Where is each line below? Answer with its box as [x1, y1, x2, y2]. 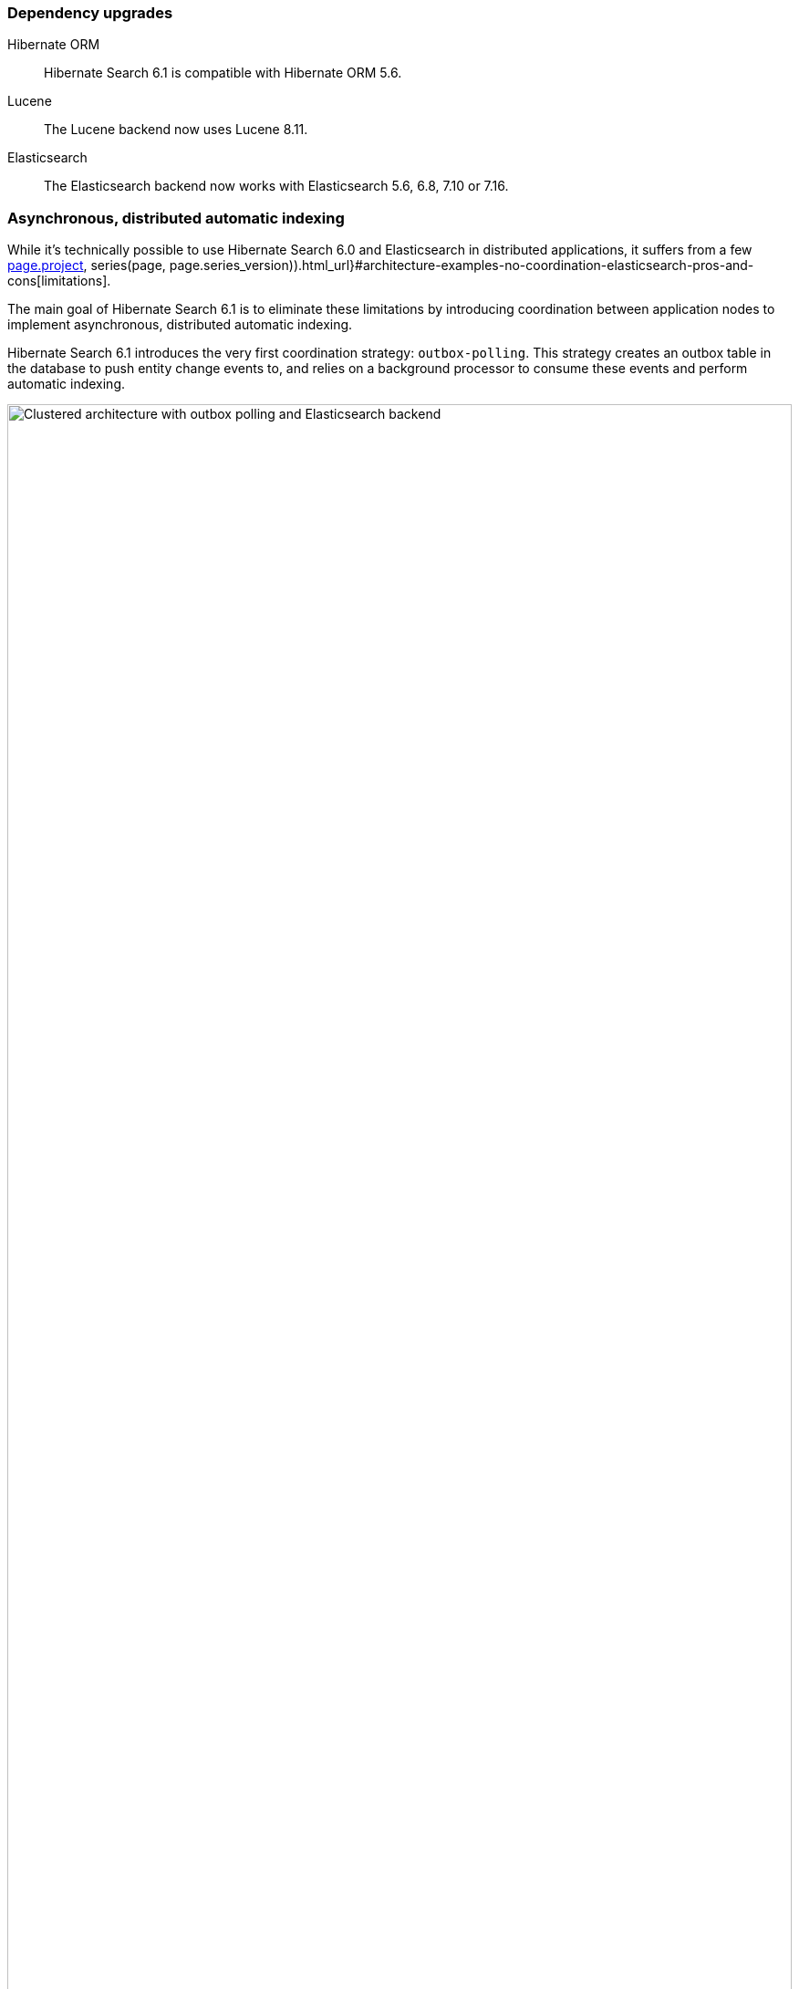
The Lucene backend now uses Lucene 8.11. [44, 121, 308, 138]
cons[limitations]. [7, 273, 111, 289]
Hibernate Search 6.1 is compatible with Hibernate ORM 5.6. [44, 65, 402, 81]
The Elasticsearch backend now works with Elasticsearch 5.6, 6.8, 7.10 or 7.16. [44, 178, 509, 194]
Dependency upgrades [7, 4, 173, 22]
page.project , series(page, [7, 257, 166, 274]
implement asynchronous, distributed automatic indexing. [7, 317, 353, 333]
